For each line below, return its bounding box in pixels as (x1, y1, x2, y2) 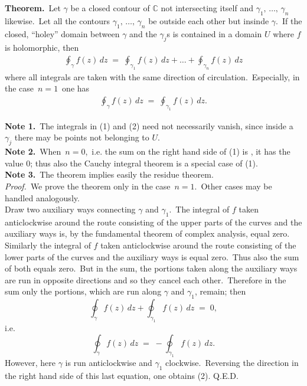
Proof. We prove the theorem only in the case (5, 179, 171, 192)
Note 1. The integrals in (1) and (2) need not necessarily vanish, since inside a (5, 119, 293, 132)
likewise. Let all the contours (5, 14, 110, 27)
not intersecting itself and (161, 2, 253, 14)
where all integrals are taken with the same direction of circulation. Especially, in (5, 70, 300, 83)
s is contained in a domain (166, 27, 262, 40)
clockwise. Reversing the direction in (165, 356, 299, 369)
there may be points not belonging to (14, 131, 149, 143)
